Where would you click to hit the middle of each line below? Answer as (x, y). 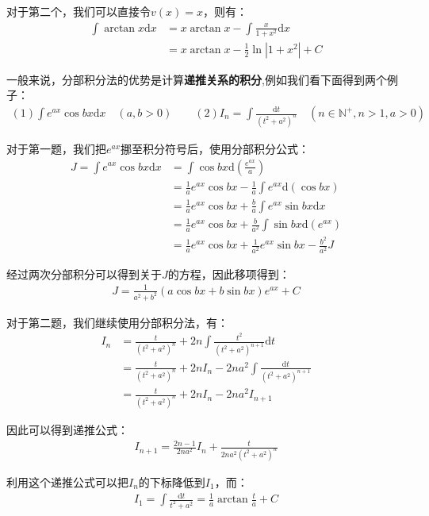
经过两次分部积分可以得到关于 (84, 273)
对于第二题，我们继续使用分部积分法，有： (117, 322)
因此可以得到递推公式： (67, 429)
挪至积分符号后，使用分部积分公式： (215, 148)
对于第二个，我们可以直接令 (79, 11)
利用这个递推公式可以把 (67, 482)
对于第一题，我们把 (56, 148)
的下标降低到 (172, 482)
